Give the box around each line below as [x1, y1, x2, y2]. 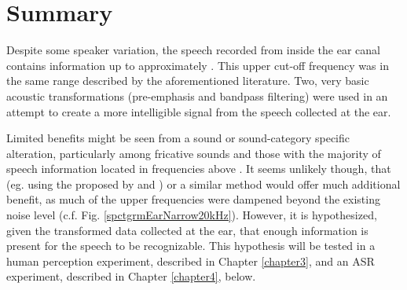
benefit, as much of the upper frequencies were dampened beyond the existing [6, 191, 380, 207]
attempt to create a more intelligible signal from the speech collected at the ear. [6, 103, 391, 119]
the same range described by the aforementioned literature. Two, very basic [6, 72, 369, 89]
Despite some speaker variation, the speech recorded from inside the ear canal [6, 42, 380, 58]
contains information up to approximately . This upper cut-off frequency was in [6, 57, 389, 73]
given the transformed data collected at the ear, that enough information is [6, 222, 368, 238]
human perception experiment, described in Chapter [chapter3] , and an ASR [6, 252, 375, 269]
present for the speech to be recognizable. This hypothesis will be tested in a [6, 237, 376, 254]
